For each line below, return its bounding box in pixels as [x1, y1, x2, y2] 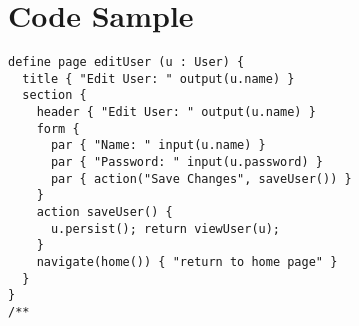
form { [36, 121, 80, 136]
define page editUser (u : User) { [8, 55, 245, 70]
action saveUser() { [36, 205, 173, 220]
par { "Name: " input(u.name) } [50, 138, 266, 153]
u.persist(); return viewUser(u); [50, 221, 281, 236]
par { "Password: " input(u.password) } [50, 155, 323, 170]
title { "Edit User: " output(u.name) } [22, 71, 295, 86]
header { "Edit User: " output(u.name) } [36, 105, 316, 120]
